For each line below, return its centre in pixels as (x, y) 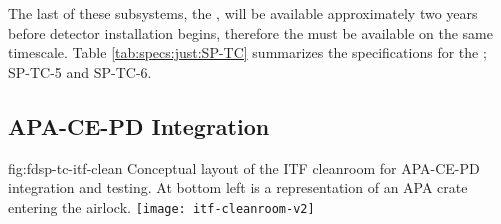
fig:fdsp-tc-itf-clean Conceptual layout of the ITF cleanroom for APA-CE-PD (244, 167)
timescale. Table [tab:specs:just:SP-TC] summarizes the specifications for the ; (247, 52)
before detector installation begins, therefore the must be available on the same (251, 32)
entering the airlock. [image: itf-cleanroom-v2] (161, 206)
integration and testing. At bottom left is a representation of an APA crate (238, 187)
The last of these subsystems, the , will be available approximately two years (243, 13)
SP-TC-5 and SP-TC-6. (80, 71)
